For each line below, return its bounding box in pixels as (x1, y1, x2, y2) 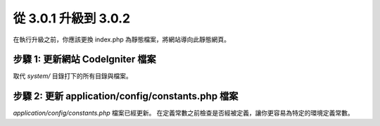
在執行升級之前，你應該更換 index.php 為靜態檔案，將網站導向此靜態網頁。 (13, 35, 231, 44)
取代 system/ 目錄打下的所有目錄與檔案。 (13, 72, 133, 80)
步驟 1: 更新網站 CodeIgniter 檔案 (13, 53, 156, 65)
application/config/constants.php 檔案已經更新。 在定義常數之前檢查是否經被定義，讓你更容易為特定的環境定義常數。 (13, 109, 355, 118)
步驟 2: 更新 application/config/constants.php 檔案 (13, 90, 239, 102)
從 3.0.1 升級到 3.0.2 (13, 11, 130, 26)
